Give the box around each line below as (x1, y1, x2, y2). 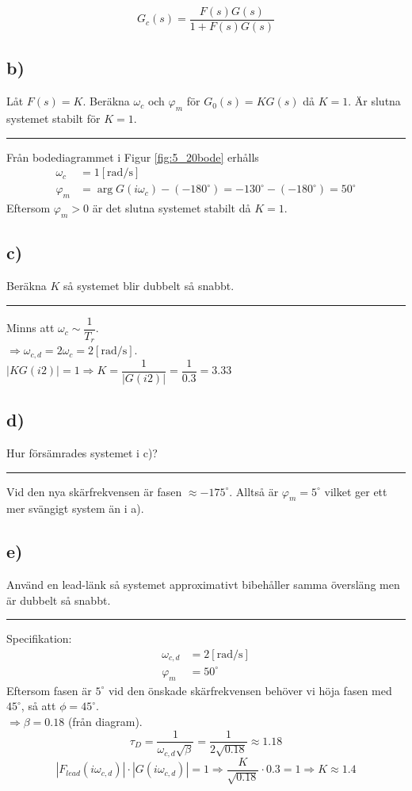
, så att (21, 697, 56, 714)
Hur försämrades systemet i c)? (6, 444, 158, 460)
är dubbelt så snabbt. (6, 591, 111, 608)
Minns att (6, 319, 55, 336)
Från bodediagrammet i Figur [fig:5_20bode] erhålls (6, 148, 259, 165)
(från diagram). (67, 713, 143, 729)
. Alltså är (229, 483, 279, 499)
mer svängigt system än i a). (6, 500, 144, 517)
